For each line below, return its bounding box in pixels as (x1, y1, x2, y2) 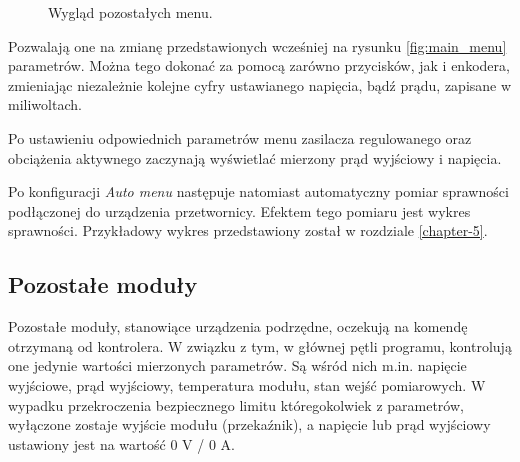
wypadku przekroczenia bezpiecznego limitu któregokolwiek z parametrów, (8, 394, 464, 415)
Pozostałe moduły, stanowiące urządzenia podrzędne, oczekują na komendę (8, 316, 468, 337)
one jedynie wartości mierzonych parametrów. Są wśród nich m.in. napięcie (8, 355, 467, 376)
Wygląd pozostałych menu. (48, 2, 213, 22)
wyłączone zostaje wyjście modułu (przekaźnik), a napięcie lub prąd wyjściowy (8, 414, 491, 435)
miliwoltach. (8, 94, 82, 115)
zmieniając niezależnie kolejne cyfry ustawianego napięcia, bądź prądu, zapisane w (8, 74, 512, 95)
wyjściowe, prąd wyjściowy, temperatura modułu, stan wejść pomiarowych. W (8, 374, 486, 395)
